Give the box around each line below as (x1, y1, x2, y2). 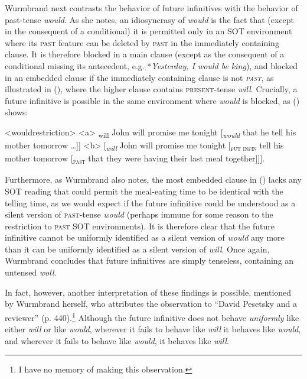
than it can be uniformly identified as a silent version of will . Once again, (5, 242, 270, 255)
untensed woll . (5, 266, 57, 278)
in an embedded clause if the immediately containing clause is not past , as (5, 71, 274, 83)
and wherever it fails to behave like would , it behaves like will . (5, 334, 229, 346)
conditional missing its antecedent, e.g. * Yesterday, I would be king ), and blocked (5, 59, 298, 72)
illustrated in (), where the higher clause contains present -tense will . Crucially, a (5, 83, 298, 95)
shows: (5, 106, 28, 118)
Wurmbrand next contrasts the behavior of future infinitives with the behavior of (5, 2, 298, 14)
